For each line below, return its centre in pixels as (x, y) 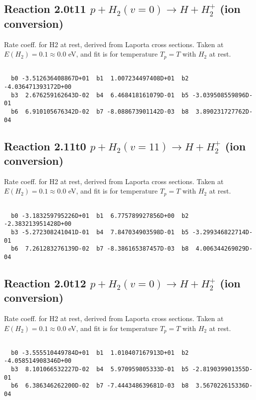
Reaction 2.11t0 (45, 146)
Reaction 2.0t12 (45, 283)
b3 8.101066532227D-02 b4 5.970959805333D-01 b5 (100, 369)
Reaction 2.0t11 (45, 9)
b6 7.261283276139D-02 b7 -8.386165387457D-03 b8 (100, 249)
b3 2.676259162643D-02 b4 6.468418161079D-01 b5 (100, 95)
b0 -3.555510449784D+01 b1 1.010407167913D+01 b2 (100, 353)
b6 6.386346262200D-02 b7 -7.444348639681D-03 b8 (100, 386)
